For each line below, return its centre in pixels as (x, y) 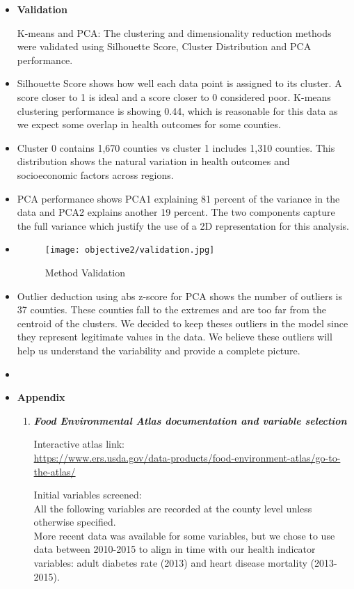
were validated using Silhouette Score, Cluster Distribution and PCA (164, 46)
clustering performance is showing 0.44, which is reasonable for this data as (177, 110)
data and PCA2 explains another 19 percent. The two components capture (176, 212)
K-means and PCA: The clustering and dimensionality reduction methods (174, 32)
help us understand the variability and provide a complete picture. (159, 350)
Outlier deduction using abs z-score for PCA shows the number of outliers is (179, 296)
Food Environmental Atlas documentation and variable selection (190, 420)
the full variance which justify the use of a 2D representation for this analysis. (183, 225)
